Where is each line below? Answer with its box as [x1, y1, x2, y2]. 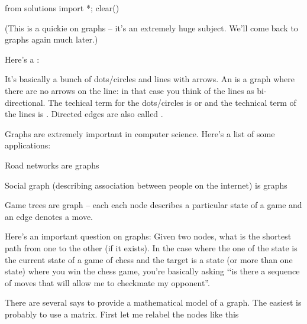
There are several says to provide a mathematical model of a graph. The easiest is [5, 296, 302, 309]
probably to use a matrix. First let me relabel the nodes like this [5, 307, 239, 320]
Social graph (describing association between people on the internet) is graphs [5, 179, 287, 191]
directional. [5, 96, 46, 108]
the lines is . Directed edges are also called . [5, 108, 163, 120]
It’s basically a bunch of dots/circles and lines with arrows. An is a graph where [5, 73, 295, 85]
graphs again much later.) [5, 33, 98, 46]
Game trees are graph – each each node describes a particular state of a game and [5, 199, 302, 211]
